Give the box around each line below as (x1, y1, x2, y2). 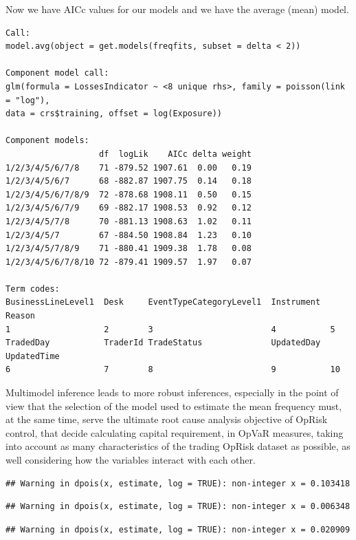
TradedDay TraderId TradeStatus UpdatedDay (5, 338, 321, 348)
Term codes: (5, 283, 60, 294)
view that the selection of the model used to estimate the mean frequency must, (5, 398, 342, 413)
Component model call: (5, 68, 109, 78)
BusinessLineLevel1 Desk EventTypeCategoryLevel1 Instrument (5, 297, 321, 307)
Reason (5, 311, 35, 321)
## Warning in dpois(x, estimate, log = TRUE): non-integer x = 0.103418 (5, 478, 351, 488)
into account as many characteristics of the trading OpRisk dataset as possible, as (5, 439, 351, 453)
